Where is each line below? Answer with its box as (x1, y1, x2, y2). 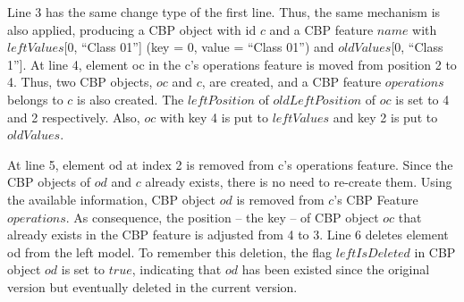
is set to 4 (395, 89, 450, 108)
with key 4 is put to (159, 107, 268, 126)
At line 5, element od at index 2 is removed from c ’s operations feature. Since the (7, 155, 453, 173)
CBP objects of (7, 172, 91, 191)
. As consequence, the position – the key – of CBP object (65, 207, 379, 226)
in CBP (414, 242, 456, 261)
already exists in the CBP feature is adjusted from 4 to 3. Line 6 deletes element (7, 225, 449, 244)
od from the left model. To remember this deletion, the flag (7, 242, 333, 261)
